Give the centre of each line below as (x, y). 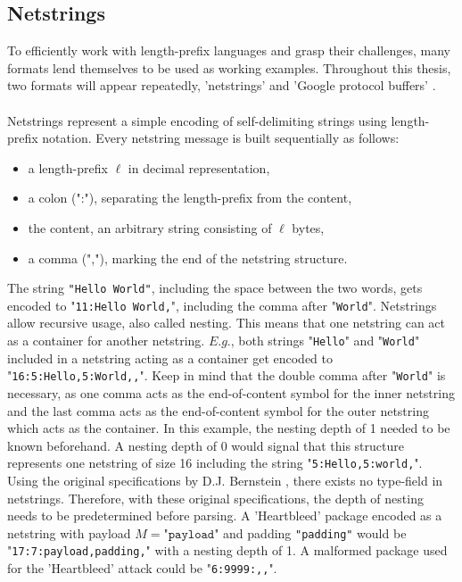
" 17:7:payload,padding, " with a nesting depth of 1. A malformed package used (227, 550)
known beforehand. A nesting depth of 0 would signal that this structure (206, 445)
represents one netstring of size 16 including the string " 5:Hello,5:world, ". (215, 463)
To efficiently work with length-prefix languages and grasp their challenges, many (229, 50)
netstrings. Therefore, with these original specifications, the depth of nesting (215, 498)
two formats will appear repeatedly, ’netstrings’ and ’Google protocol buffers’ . (222, 85)
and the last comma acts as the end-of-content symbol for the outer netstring (218, 410)
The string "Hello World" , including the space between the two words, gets (215, 288)
